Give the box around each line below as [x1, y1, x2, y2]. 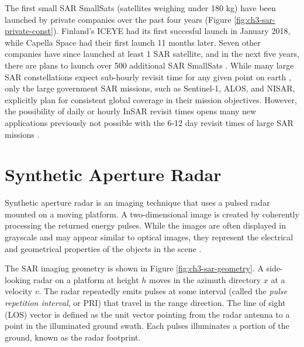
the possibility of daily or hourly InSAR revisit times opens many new [5, 105, 257, 117]
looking [5, 273, 31, 285]
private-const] [5, 25, 53, 37]
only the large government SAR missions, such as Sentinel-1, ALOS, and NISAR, [5, 82, 295, 94]
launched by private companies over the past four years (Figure [5, 13, 232, 25]
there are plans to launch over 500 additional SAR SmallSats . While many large [5, 59, 294, 71]
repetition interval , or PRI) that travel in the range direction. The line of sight [5, 297, 286, 308]
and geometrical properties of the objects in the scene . [5, 242, 202, 254]
